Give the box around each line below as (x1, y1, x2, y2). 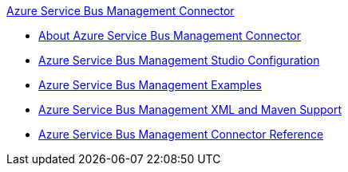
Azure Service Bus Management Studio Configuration (38, 53, 320, 67)
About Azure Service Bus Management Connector (38, 29, 302, 42)
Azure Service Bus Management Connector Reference (38, 127, 324, 141)
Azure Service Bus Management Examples (38, 78, 262, 92)
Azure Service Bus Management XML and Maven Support (38, 103, 342, 116)
